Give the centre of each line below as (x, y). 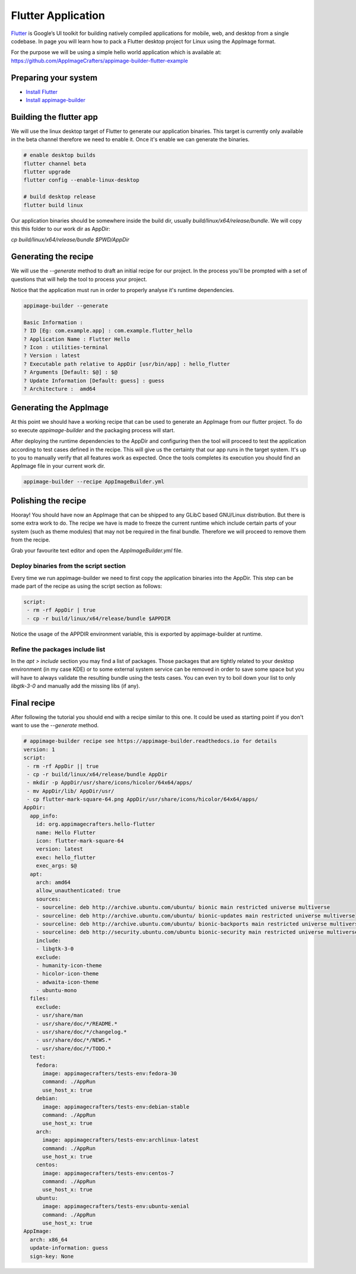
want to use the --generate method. (55, 725)
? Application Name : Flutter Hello (77, 339)
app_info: (44, 816)
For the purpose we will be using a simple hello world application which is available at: (116, 52)
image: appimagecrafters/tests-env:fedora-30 (110, 1073)
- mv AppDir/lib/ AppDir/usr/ (71, 791)
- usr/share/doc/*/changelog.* (81, 1032)
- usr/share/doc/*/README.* (77, 1023)
